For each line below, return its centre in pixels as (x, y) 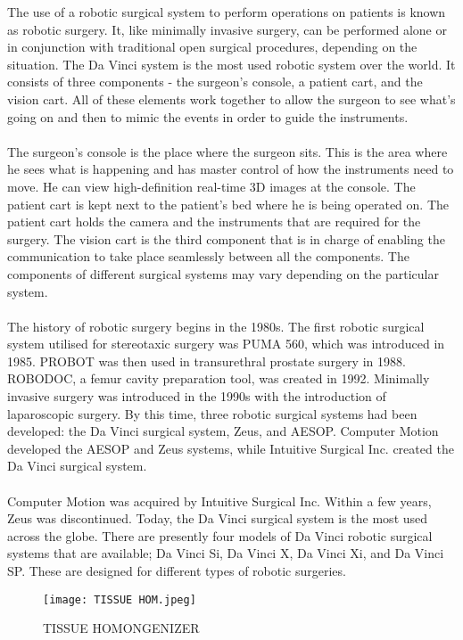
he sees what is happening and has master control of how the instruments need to (231, 169)
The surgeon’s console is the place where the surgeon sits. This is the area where (227, 151)
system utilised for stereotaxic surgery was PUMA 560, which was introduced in (226, 344)
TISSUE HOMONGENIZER (121, 628)
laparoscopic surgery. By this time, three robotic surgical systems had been (212, 413)
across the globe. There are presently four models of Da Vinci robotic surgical (220, 535)
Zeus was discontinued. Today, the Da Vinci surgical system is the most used (218, 518)
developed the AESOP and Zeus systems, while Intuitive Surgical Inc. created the (231, 448)
